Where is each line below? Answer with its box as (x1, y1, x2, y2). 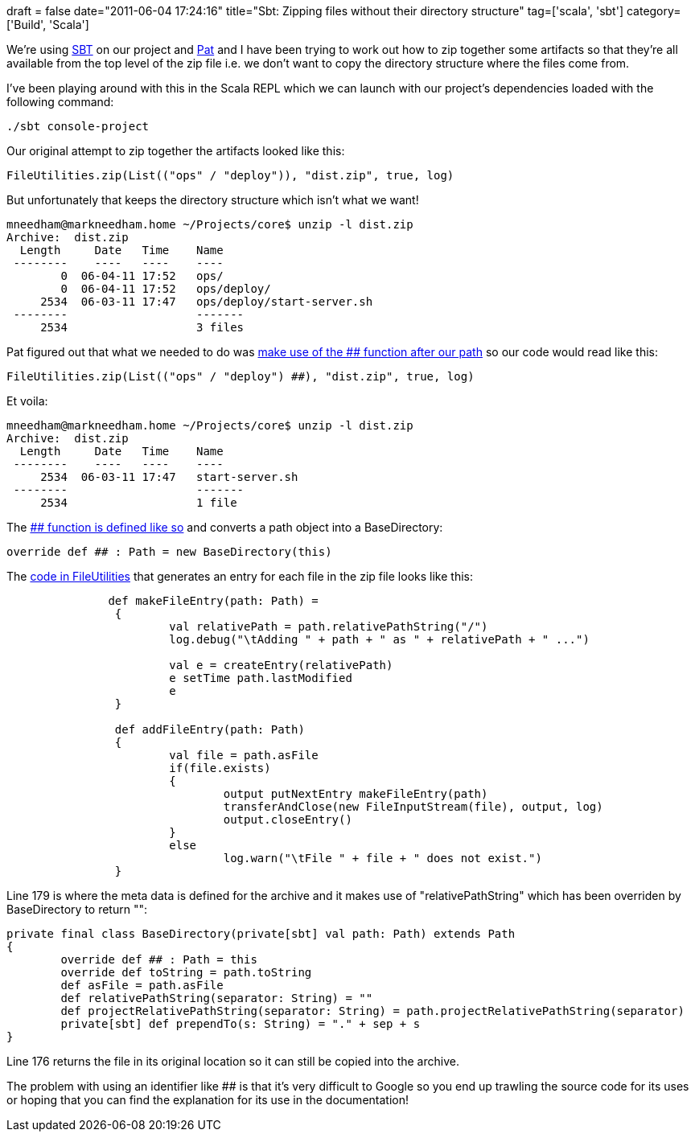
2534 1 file (40, 496, 237, 509)
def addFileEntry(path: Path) (114, 723, 305, 736)
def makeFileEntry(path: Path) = (108, 594, 319, 607)
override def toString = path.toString (60, 966, 312, 979)
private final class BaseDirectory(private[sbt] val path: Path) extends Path (6, 927, 516, 940)
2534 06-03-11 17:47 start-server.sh (40, 470, 298, 483)
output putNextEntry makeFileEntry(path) (223, 787, 488, 800)
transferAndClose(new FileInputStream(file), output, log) (223, 800, 603, 813)
